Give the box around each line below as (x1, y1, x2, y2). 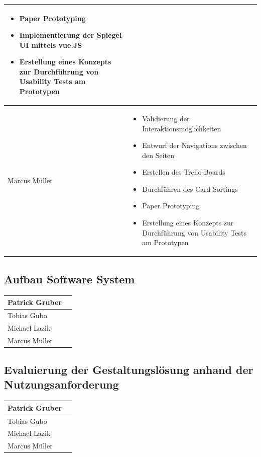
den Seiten (142, 149, 174, 160)
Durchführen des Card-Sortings (142, 183, 238, 194)
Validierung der (142, 113, 190, 123)
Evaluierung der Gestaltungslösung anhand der (4, 362, 253, 377)
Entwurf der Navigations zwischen (142, 140, 247, 150)
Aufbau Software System (4, 271, 135, 286)
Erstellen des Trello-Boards (142, 167, 225, 177)
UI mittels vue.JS (19, 39, 82, 50)
